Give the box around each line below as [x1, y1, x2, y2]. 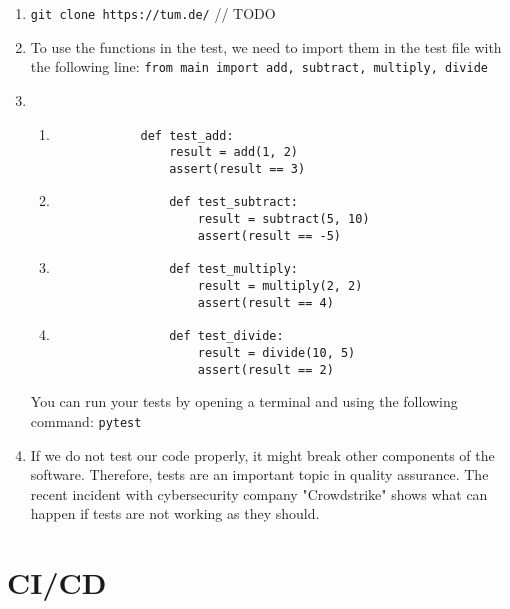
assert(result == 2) [197, 362, 334, 377]
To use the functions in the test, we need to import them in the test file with [30, 36, 502, 57]
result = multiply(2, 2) [197, 279, 363, 294]
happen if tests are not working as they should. [30, 503, 320, 524]
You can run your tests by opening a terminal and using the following [30, 391, 458, 412]
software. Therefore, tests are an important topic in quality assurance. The [30, 464, 489, 485]
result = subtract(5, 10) [197, 212, 370, 227]
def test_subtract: [169, 195, 298, 210]
